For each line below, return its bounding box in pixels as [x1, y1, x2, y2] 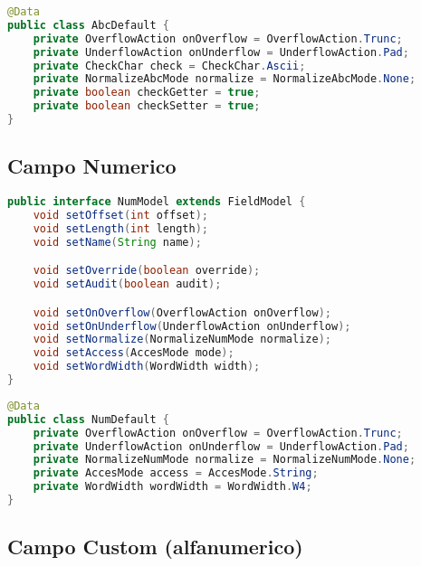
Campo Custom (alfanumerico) [7, 533, 303, 561]
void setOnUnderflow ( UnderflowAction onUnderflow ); [33, 319, 351, 333]
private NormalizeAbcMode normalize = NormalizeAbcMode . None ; [33, 72, 416, 86]
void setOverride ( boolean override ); [33, 264, 261, 278]
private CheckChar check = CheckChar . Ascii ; [33, 59, 306, 72]
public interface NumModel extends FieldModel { [7, 195, 306, 209]
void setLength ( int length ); [33, 222, 208, 235]
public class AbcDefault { [7, 18, 169, 32]
